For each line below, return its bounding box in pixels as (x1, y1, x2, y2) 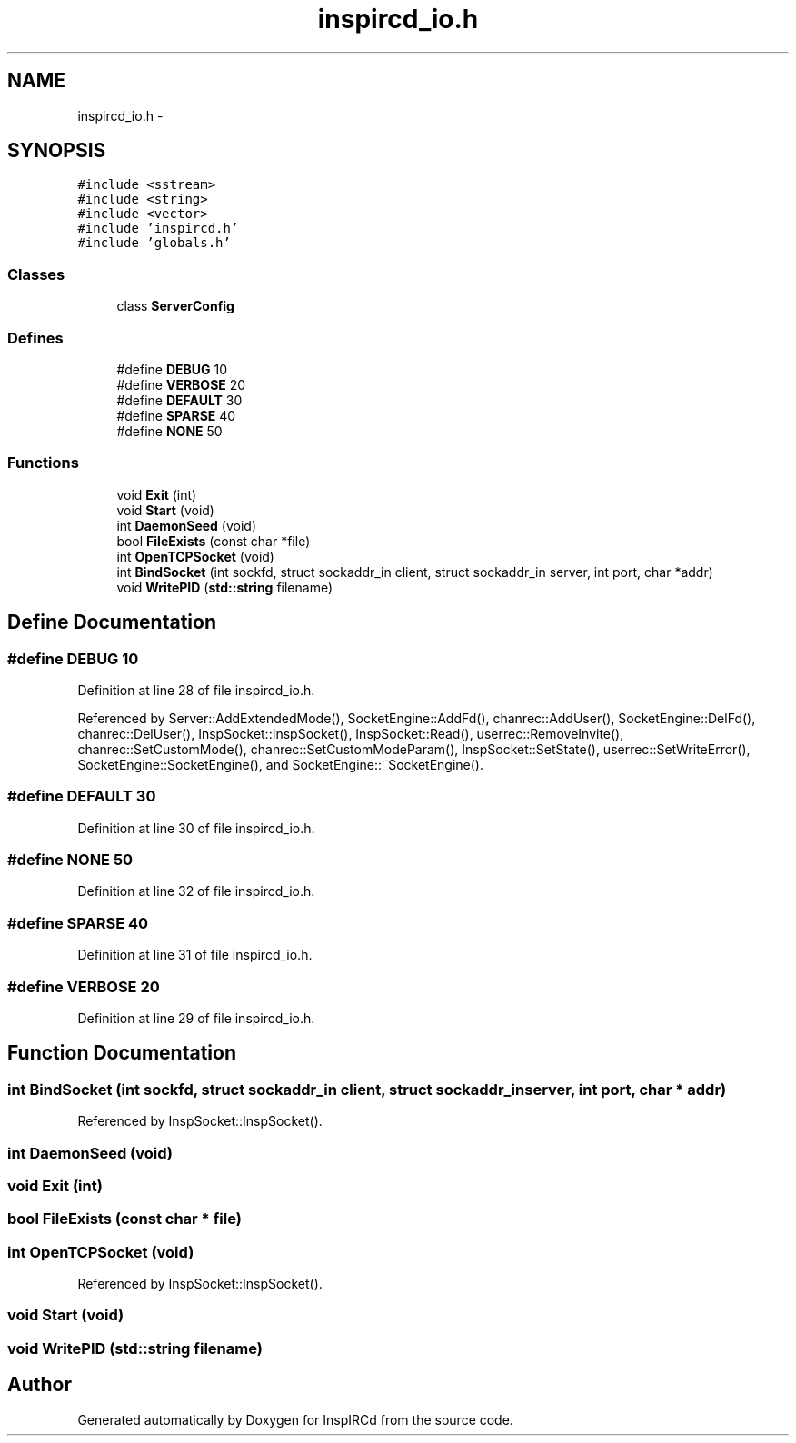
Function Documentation (7, 1041, 236, 1065)
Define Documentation (7, 611, 216, 634)
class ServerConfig (116, 298, 234, 314)
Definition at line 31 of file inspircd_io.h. (77, 947, 313, 963)
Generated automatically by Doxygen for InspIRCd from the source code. (77, 1411, 513, 1428)
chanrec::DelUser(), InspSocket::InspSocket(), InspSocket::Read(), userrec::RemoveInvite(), (77, 725, 624, 741)
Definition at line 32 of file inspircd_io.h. (77, 883, 315, 900)
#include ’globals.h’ (77, 235, 231, 251)
